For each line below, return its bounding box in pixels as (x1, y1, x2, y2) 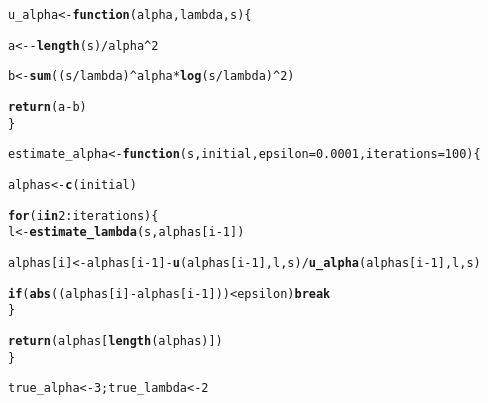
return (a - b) (8, 99, 87, 114)
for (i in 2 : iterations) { (8, 208, 159, 223)
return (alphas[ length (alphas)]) (8, 333, 223, 348)
